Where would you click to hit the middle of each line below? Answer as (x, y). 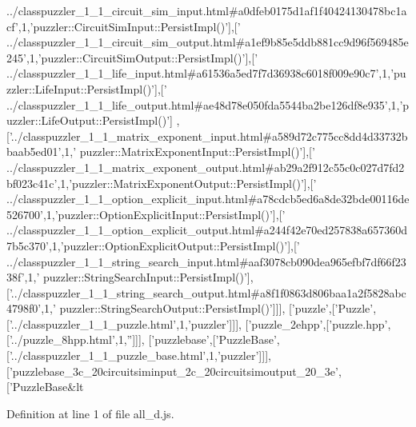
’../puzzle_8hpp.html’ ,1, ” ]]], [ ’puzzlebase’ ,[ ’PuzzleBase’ (143, 339)
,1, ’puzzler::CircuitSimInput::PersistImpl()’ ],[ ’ (129, 26)
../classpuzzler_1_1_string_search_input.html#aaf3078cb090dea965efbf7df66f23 (206, 261)
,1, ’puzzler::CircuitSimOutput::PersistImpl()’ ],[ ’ (142, 57)
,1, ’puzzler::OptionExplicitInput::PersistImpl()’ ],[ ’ (164, 214)
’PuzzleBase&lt (46, 387)
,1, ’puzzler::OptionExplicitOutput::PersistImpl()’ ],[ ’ (174, 245)
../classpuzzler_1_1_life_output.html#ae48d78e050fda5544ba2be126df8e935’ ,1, (203, 104)
